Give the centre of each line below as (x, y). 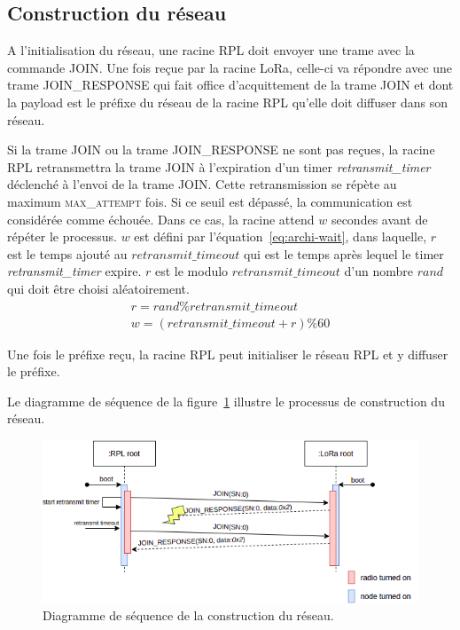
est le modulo (191, 271)
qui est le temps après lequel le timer (343, 253)
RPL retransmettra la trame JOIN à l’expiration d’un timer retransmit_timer (219, 166)
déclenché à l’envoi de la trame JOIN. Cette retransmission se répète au (202, 184)
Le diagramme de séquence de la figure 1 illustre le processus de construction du (226, 401)
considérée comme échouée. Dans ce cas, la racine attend (161, 219)
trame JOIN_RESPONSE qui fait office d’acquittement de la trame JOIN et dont (230, 85)
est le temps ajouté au (67, 253)
